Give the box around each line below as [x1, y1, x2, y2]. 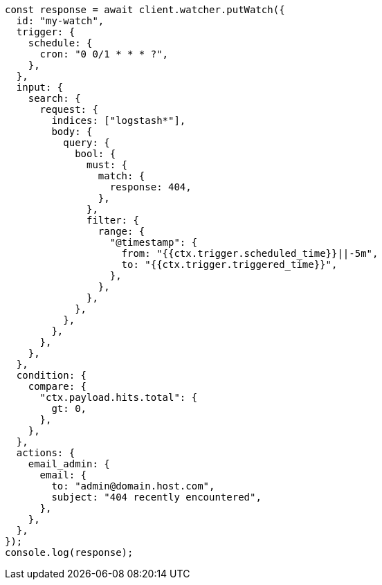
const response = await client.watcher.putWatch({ [5, 4, 285, 15]
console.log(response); [5, 547, 134, 558]
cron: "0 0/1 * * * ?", [39, 48, 169, 60]
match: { [98, 170, 145, 181]
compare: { [28, 381, 87, 392]
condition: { [16, 370, 87, 381]
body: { [51, 126, 93, 137]
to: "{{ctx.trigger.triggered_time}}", [121, 259, 338, 270]
